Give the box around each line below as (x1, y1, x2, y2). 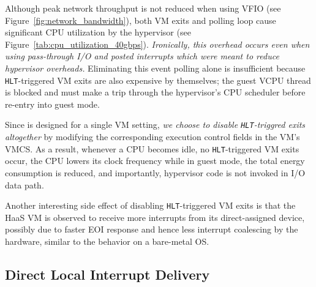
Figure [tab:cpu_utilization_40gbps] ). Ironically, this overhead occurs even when (5, 37, 310, 50)
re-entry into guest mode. (5, 97, 100, 110)
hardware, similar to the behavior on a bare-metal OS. (5, 234, 209, 247)
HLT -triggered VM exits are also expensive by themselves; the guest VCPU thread (5, 73, 311, 86)
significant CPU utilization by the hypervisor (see (5, 26, 191, 39)
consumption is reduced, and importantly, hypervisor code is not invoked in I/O (5, 166, 306, 179)
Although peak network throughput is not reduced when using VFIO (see (5, 2, 281, 14)
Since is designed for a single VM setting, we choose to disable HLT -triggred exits (5, 118, 306, 131)
